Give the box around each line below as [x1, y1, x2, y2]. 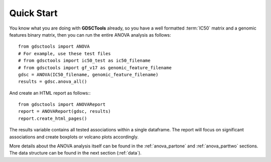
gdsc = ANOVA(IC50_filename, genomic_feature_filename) [18, 72, 159, 77]
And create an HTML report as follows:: [9, 90, 91, 96]
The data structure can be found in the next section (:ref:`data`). [9, 150, 142, 156]
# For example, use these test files [18, 51, 111, 56]
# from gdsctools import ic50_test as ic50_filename [18, 58, 151, 64]
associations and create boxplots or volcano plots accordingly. [9, 133, 139, 140]
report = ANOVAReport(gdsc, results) [18, 108, 111, 114]
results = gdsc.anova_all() [18, 79, 87, 85]
